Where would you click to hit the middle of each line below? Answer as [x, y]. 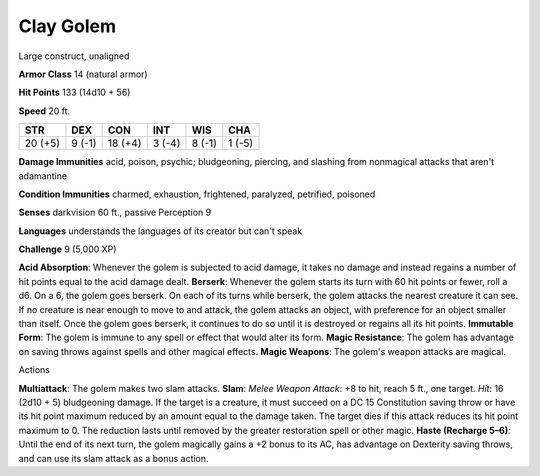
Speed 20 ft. [44, 111]
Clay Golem [67, 26]
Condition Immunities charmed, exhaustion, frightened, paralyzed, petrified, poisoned [197, 194]
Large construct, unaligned [74, 56]
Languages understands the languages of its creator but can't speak [160, 231]
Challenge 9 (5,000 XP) [67, 249]
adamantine [43, 176]
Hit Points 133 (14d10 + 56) [74, 92]
